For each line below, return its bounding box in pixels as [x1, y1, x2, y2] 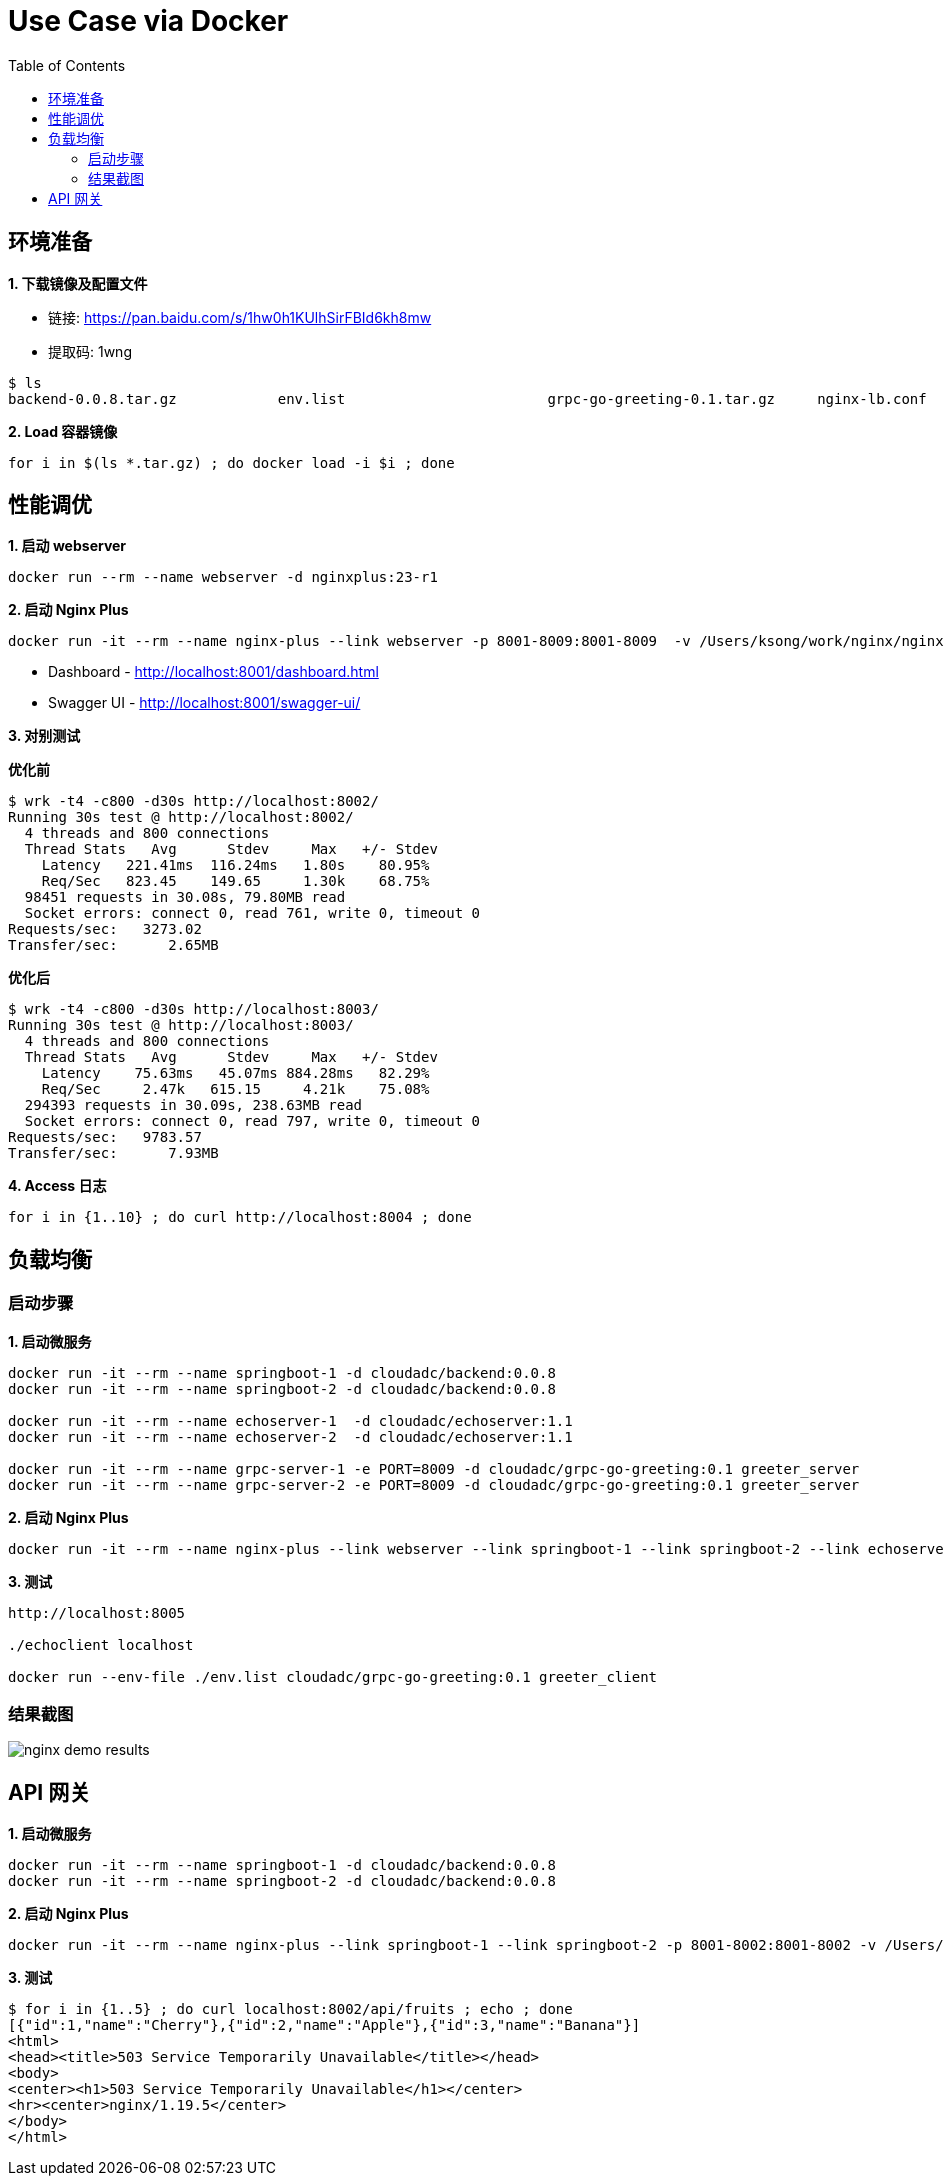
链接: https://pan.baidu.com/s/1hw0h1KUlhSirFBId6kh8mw [48, 308, 432, 326]
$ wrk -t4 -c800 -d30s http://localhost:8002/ [8, 793, 379, 810]
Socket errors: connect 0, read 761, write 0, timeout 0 [24, 905, 481, 922]
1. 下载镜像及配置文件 [8, 274, 148, 292]
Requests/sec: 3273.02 [8, 921, 202, 938]
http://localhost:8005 [8, 1604, 186, 1621]
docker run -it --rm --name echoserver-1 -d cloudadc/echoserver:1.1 [8, 1412, 573, 1429]
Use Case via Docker [8, 4, 289, 38]
